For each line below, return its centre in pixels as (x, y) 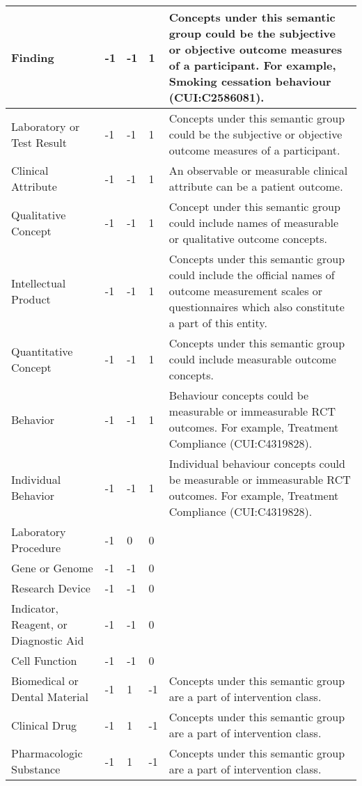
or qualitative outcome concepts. (248, 238)
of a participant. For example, (252, 65)
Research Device (51, 588)
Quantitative (42, 351)
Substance (36, 769)
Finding (33, 57)
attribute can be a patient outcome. (256, 186)
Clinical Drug (44, 725)
